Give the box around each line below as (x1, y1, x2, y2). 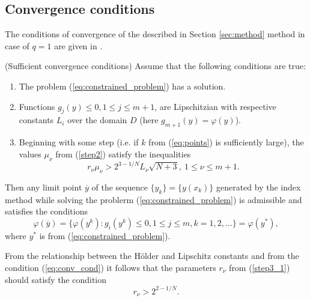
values (19, 147, 41, 160)
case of (5, 39, 29, 52)
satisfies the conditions (5, 205, 88, 217)
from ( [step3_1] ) (229, 261, 290, 274)
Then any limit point (5, 180, 82, 193)
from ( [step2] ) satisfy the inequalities (55, 147, 191, 160)
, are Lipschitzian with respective (154, 100, 276, 112)
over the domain (67, 114, 127, 126)
